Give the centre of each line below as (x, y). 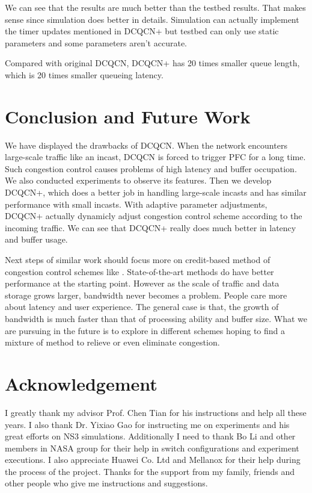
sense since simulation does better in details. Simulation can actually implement (152, 19)
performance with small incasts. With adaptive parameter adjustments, (136, 204)
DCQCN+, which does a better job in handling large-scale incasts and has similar (156, 192)
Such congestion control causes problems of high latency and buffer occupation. (151, 168)
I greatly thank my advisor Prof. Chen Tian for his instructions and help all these (156, 412)
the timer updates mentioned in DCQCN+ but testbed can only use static (142, 31)
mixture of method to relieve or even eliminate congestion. (112, 342)
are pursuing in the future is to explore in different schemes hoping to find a (145, 330)
